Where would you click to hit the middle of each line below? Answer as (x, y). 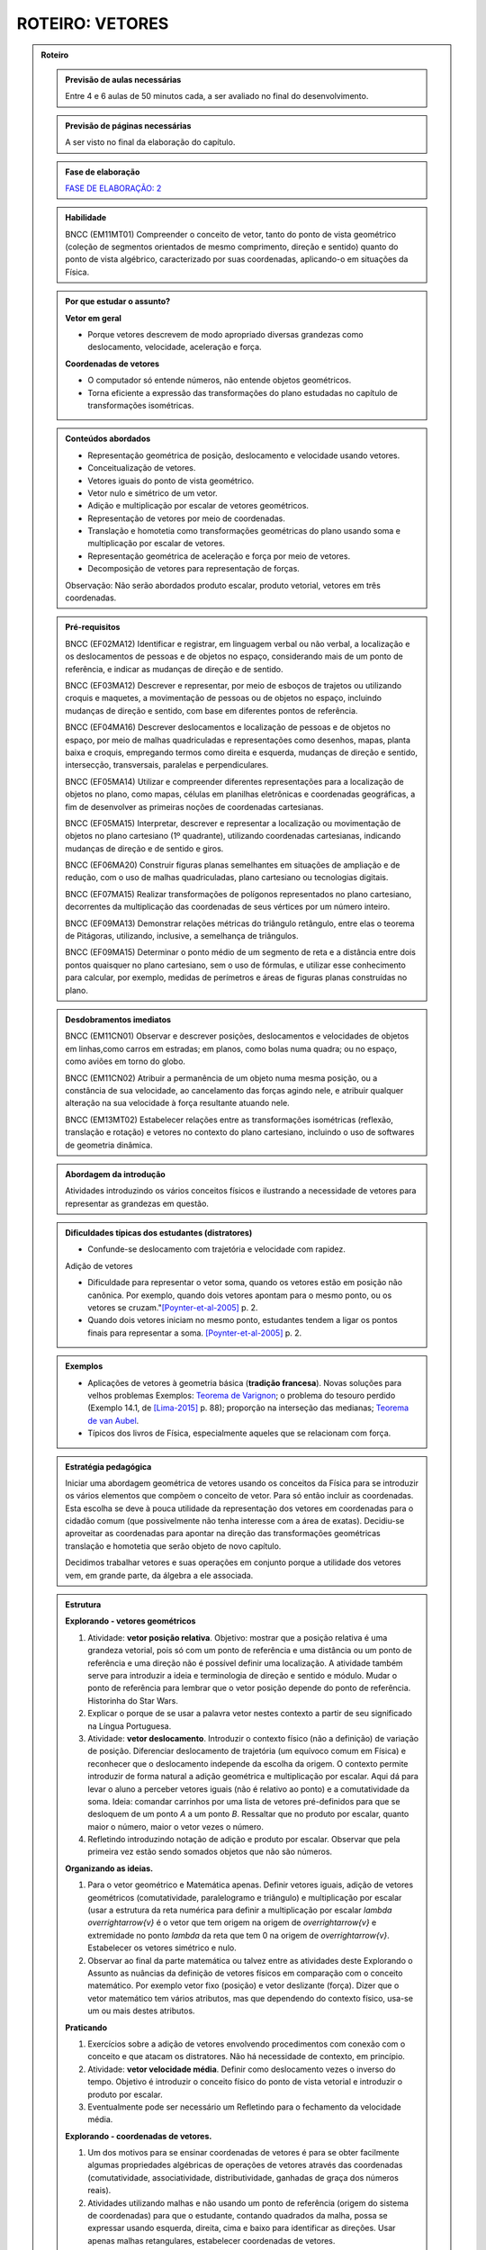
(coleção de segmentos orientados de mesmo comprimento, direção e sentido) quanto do (232, 247)
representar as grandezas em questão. (137, 1203)
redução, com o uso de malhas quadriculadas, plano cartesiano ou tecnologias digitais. (227, 877)
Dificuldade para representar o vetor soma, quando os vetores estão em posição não (245, 1282)
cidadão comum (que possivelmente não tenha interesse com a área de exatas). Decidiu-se (235, 1521)
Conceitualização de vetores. (142, 468)
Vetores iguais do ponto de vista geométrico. (171, 481)
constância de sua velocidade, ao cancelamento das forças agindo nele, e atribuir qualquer (234, 1090)
